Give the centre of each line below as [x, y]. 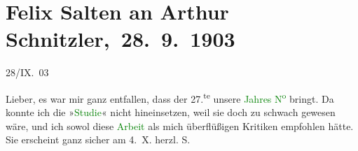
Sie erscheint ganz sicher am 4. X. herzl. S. [98, 139]
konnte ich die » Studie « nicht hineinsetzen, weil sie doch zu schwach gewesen [171, 112]
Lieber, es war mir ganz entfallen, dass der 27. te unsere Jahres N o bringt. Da [170, 97]
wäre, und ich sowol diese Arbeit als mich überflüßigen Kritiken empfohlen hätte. [180, 125]
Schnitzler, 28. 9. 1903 [121, 39]
